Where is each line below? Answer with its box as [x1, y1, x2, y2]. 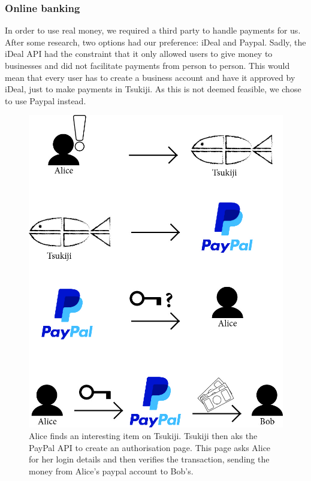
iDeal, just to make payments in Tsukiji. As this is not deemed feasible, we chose [5, 83, 301, 95]
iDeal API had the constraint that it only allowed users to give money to [5, 47, 273, 60]
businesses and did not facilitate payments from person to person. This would [5, 59, 290, 71]
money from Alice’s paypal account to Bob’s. [29, 465, 194, 477]
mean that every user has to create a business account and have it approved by [5, 71, 295, 83]
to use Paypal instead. [5, 94, 86, 107]
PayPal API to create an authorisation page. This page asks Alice [29, 441, 271, 453]
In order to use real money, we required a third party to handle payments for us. [5, 24, 301, 37]
